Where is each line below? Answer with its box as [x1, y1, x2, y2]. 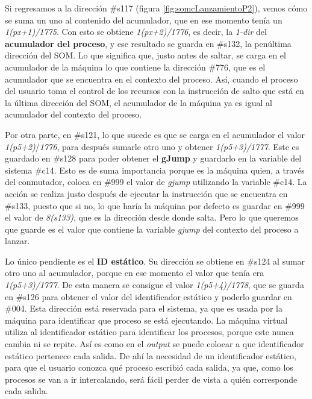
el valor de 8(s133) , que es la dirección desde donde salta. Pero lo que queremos [5, 211, 299, 224]
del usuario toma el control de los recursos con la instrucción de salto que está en [5, 84, 304, 97]
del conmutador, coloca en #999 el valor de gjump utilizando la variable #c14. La [5, 175, 307, 188]
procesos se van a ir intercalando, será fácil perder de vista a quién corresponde [5, 372, 298, 385]
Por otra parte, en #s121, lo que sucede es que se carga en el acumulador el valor [5, 128, 305, 140]
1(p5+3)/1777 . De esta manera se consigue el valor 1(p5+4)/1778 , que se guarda [5, 278, 304, 291]
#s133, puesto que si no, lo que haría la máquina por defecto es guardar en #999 [5, 199, 305, 212]
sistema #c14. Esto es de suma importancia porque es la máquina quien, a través [5, 163, 305, 176]
